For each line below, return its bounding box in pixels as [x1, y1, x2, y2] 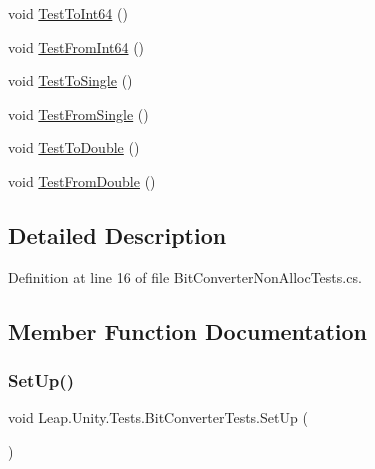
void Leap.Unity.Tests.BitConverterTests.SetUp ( [8, 407, 308, 428]
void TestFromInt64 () [8, 36, 145, 57]
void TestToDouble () [8, 137, 140, 158]
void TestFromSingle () [8, 103, 149, 124]
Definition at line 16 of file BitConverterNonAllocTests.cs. [8, 266, 362, 287]
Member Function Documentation [8, 315, 368, 346]
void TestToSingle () [8, 70, 133, 91]
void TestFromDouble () [8, 170, 156, 191]
